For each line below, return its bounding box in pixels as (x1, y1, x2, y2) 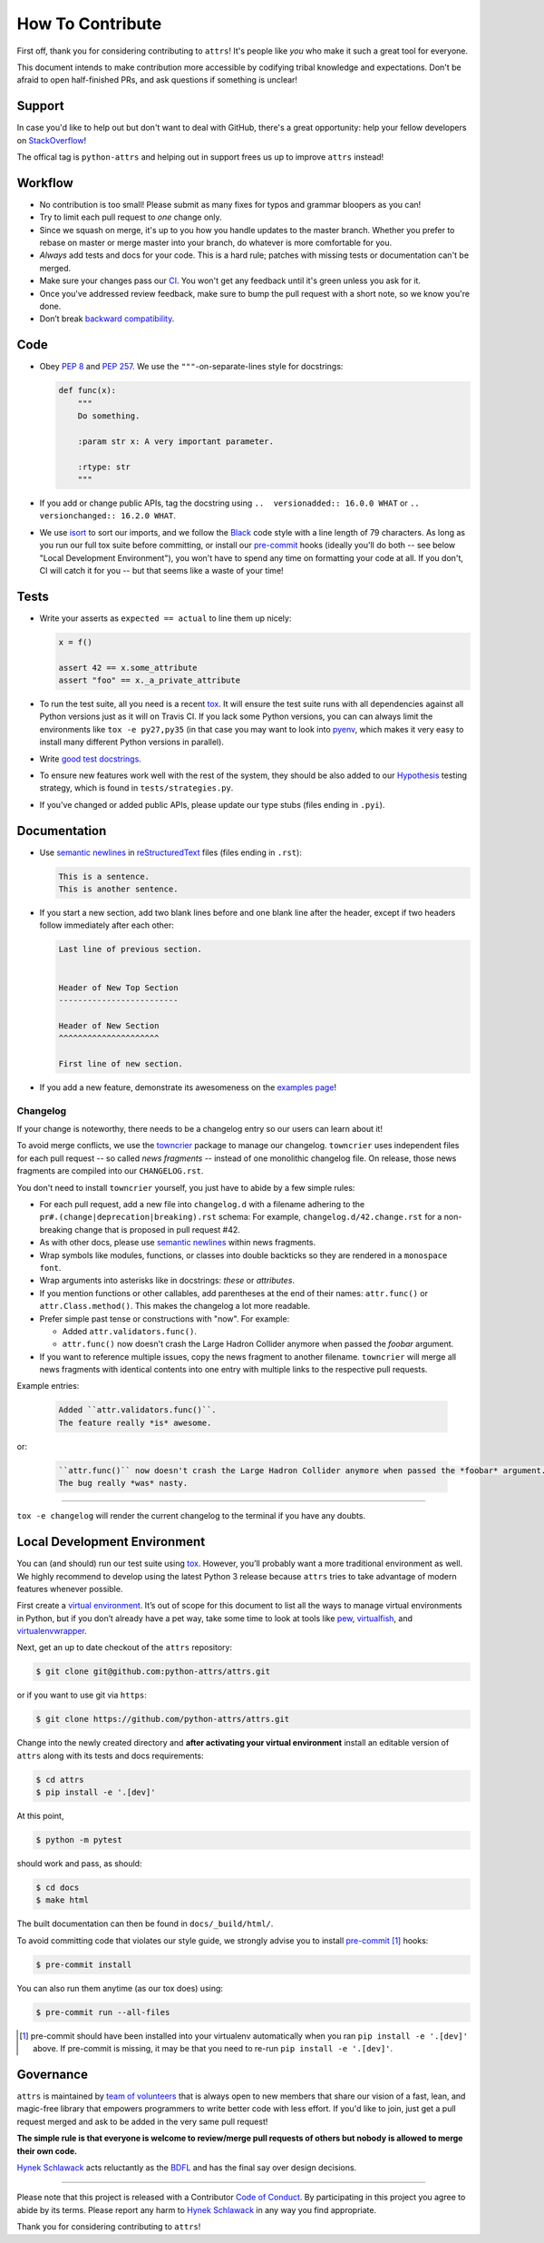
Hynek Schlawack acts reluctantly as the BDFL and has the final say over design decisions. (16, 2162, 357, 2173)
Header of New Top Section (58, 982, 179, 993)
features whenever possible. (16, 1583, 123, 1594)
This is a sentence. (58, 871, 150, 881)
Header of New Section (58, 1020, 160, 1030)
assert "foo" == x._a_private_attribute (58, 675, 240, 685)
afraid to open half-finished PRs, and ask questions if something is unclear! (16, 74, 298, 85)
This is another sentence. (58, 884, 179, 894)
